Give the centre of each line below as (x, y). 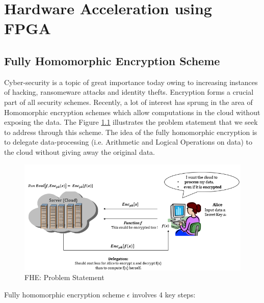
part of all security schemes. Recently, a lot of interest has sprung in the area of (128, 102)
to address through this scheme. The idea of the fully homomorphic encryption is (131, 132)
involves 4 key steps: (164, 294)
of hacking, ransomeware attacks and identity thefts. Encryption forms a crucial (129, 92)
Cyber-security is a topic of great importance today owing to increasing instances (131, 82)
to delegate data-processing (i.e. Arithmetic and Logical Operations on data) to (128, 142)
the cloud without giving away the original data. (80, 151)
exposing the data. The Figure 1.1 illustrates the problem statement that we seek (131, 122)
